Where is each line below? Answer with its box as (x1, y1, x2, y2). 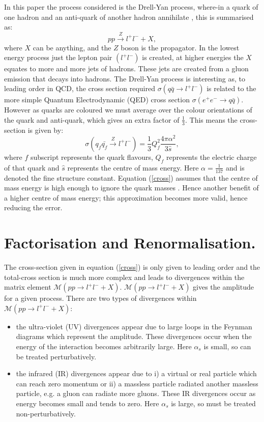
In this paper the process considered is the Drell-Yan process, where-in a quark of (4, 2, 258, 12)
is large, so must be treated (171, 398, 256, 408)
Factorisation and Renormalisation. (4, 232, 256, 253)
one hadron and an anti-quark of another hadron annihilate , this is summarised (4, 11, 254, 22)
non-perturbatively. (16, 408, 76, 418)
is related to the (207, 83, 256, 94)
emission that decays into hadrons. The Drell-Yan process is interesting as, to (4, 73, 245, 83)
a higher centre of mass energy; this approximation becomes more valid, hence (4, 192, 248, 203)
